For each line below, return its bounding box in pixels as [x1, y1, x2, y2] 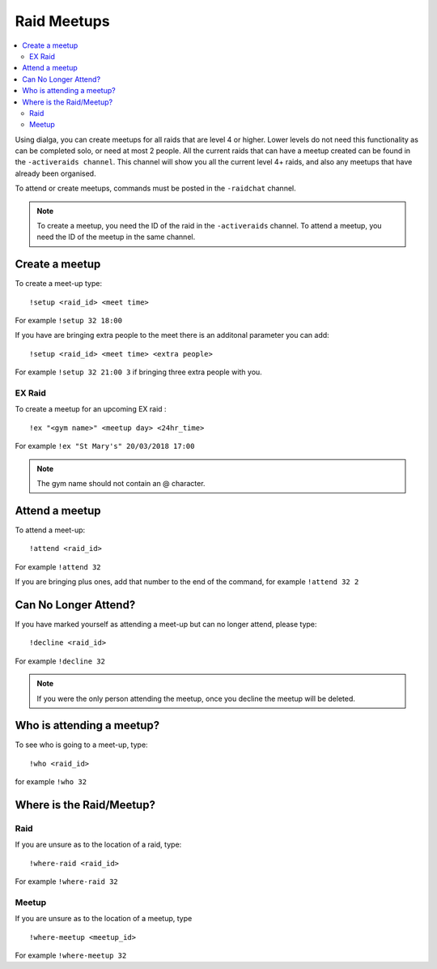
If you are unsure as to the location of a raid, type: [15, 839, 182, 850]
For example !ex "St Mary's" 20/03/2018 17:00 [15, 442, 195, 451]
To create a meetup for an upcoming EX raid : [15, 404, 167, 414]
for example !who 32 [15, 777, 87, 787]
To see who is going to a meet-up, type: [15, 740, 149, 749]
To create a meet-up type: [15, 279, 103, 288]
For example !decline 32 [15, 656, 105, 666]
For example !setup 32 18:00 [15, 316, 123, 326]
